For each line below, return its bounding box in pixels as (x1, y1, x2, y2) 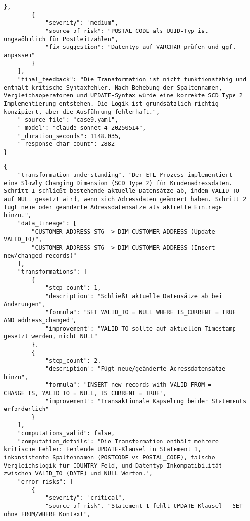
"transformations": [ (17, 268, 87, 275)
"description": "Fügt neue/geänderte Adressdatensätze (45, 365, 226, 372)
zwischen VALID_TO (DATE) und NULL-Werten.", (4, 470, 153, 477)
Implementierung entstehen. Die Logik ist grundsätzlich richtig (4, 100, 219, 107)
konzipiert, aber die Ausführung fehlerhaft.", (4, 108, 160, 115)
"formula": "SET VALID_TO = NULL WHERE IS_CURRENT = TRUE (45, 309, 236, 316)
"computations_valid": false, (17, 430, 115, 437)
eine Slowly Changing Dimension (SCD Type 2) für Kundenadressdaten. (4, 179, 233, 187)
